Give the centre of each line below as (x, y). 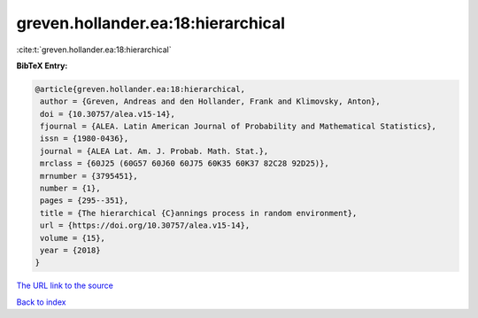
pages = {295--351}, (85, 201)
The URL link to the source (65, 286)
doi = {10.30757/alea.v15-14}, (108, 114)
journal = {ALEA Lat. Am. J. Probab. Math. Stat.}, (154, 151)
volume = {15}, (73, 238)
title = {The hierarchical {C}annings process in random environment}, (199, 213)
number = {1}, (70, 189)
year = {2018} (70, 250)
